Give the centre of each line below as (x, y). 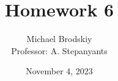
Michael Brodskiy (59, 39)
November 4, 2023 (59, 71)
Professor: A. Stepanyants (59, 50)
